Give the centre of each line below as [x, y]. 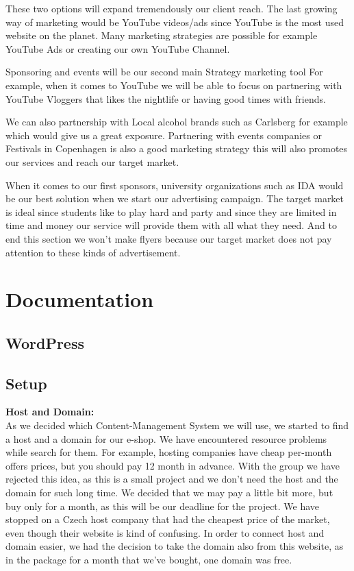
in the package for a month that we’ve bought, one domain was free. [149, 559]
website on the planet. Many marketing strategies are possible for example [162, 35]
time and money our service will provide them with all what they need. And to [171, 225]
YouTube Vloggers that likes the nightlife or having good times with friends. [166, 98]
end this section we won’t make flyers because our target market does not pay [169, 238]
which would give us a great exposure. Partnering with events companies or [164, 135]
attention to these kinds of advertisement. [93, 252]
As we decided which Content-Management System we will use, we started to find [177, 425]
